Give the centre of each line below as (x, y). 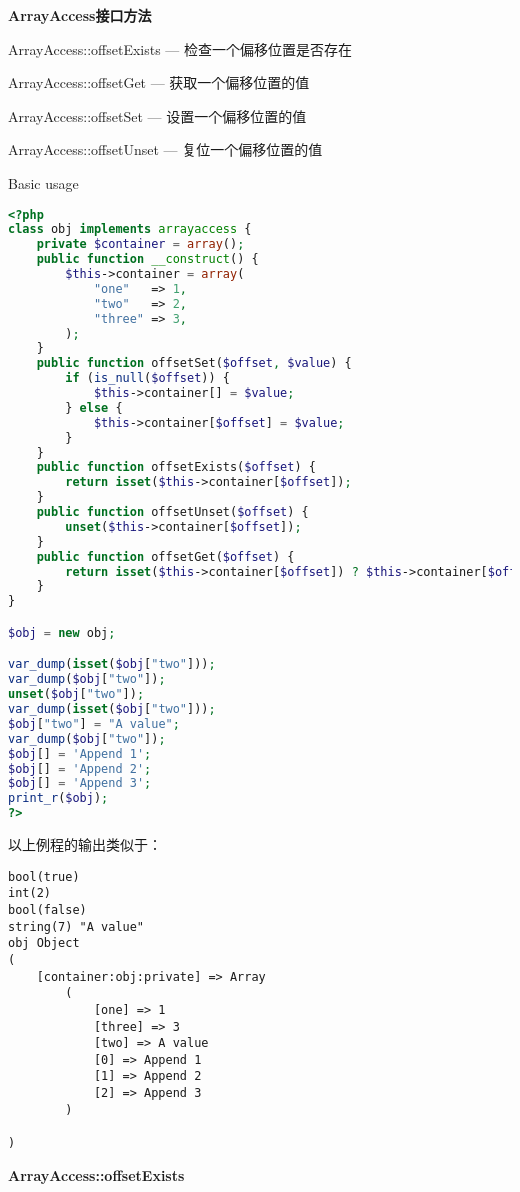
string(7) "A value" (76, 926)
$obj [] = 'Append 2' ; (80, 768)
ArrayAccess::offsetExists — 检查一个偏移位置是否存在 (180, 48)
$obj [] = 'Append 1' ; (80, 753)
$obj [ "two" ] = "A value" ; (94, 723)
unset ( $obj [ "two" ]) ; (76, 694)
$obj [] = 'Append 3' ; (80, 783)
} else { (94, 407)
